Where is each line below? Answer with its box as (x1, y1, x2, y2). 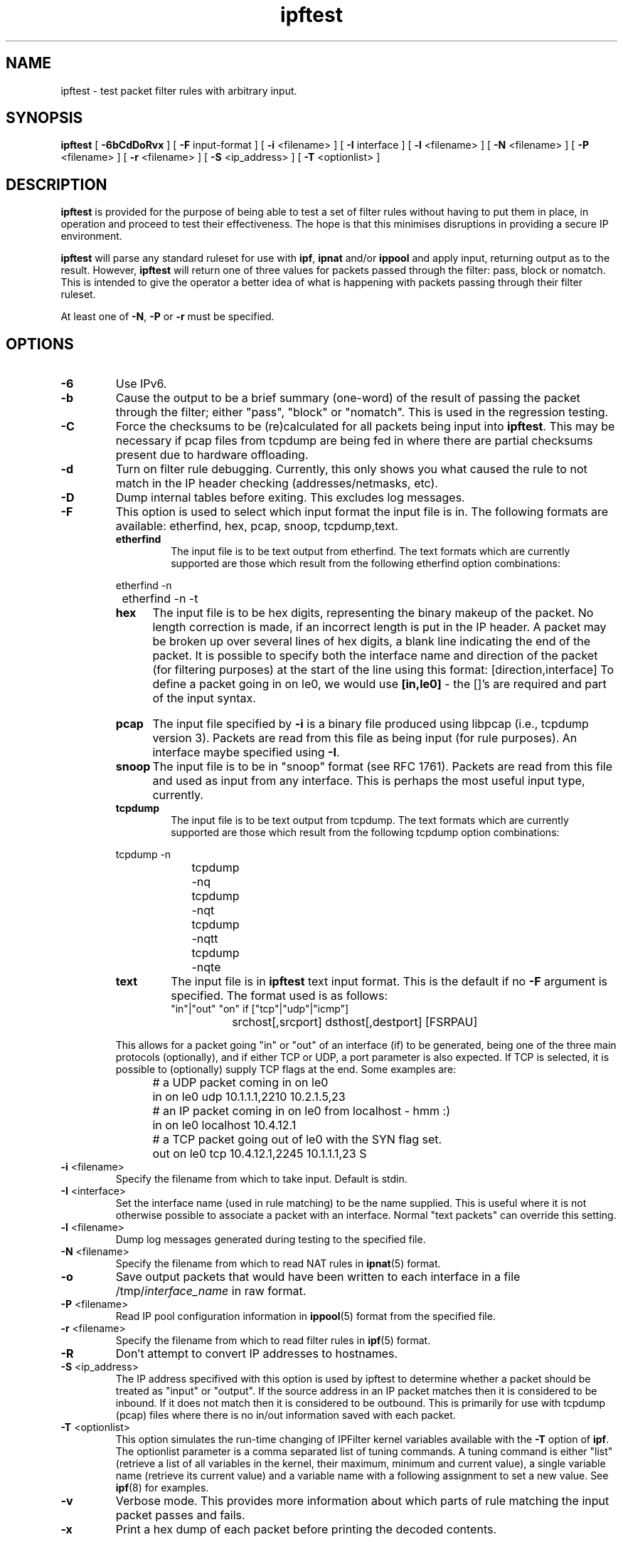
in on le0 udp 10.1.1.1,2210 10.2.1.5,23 (152, 1089, 346, 1104)
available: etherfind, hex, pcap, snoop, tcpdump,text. (115, 519, 398, 534)
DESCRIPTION (6, 175, 107, 194)
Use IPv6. (115, 376, 167, 391)
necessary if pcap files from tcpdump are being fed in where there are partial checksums (115, 433, 593, 448)
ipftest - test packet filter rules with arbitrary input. (60, 84, 297, 97)
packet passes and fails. (115, 1508, 245, 1523)
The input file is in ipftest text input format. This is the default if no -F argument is (171, 974, 607, 989)
